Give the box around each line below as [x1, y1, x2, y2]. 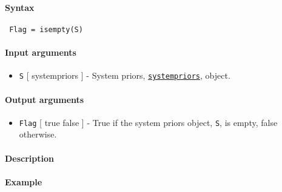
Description [5, 151, 55, 164]
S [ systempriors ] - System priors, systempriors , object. [19, 69, 230, 82]
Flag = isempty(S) [9, 25, 83, 34]
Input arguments [5, 46, 76, 59]
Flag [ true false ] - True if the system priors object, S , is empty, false [19, 116, 278, 128]
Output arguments [5, 93, 84, 105]
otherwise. [19, 128, 57, 141]
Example [5, 175, 42, 188]
